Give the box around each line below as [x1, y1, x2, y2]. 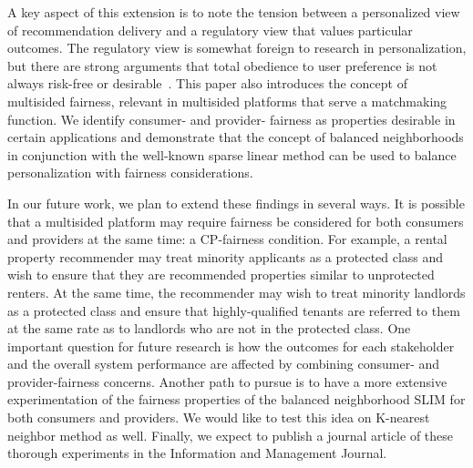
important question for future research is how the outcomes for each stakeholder [7, 336, 455, 355]
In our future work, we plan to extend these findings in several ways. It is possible [7, 193, 465, 212]
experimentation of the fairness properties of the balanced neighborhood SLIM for [7, 390, 466, 409]
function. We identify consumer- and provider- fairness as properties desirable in [7, 109, 456, 128]
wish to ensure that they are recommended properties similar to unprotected [7, 265, 435, 284]
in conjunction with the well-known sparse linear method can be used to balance [7, 145, 457, 164]
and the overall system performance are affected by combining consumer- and [7, 354, 440, 373]
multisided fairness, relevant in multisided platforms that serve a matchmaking [7, 91, 447, 110]
